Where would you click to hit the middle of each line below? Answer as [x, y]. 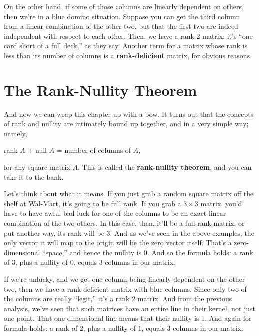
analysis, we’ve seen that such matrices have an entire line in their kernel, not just [130, 308]
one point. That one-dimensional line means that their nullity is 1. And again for [128, 318]
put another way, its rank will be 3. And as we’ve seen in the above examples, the [129, 232]
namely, [16, 133]
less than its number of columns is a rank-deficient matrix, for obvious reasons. [128, 55]
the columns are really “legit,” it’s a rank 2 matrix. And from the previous [118, 298]
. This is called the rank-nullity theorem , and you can [164, 167]
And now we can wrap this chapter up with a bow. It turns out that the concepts [129, 114]
